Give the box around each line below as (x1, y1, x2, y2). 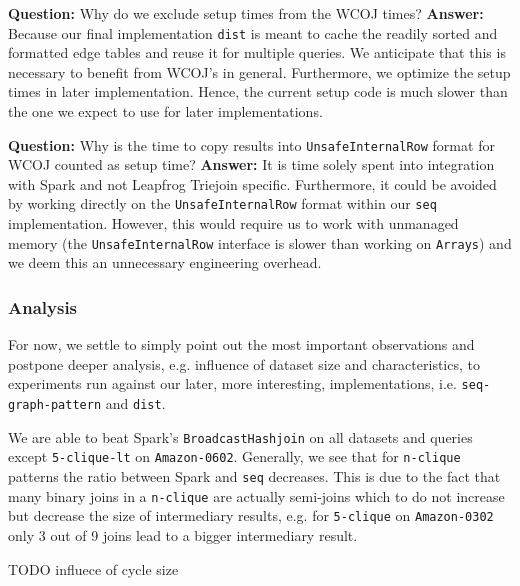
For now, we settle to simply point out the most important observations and (8, 334, 475, 355)
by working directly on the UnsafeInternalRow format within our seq (8, 193, 437, 214)
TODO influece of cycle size (8, 558, 179, 579)
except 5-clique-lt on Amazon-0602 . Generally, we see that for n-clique (8, 446, 461, 467)
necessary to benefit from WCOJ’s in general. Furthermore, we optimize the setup (8, 61, 511, 82)
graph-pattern (8, 398, 102, 413)
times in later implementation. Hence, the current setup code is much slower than (8, 81, 508, 102)
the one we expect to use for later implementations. (8, 101, 323, 122)
